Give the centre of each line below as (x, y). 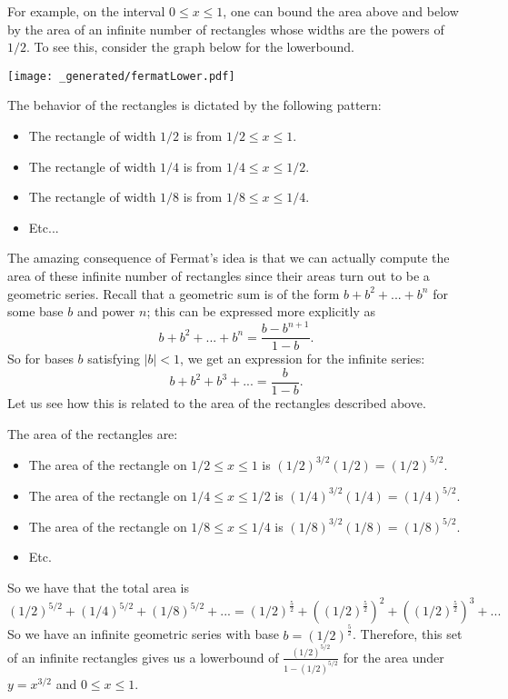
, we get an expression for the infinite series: (303, 359)
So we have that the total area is (98, 588)
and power (106, 311)
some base (35, 311)
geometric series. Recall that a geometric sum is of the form (174, 293)
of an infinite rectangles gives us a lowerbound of (143, 657)
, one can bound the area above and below (341, 11)
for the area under (393, 657)
